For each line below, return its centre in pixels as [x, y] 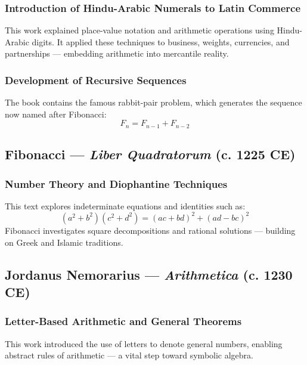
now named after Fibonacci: [56, 114]
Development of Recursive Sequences [96, 80]
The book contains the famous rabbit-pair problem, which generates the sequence [153, 102]
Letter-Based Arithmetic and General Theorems [123, 321]
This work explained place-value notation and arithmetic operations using [139, 30]
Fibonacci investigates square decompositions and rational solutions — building [150, 230]
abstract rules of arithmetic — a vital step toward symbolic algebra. [129, 355]
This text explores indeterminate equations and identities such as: [125, 205]
